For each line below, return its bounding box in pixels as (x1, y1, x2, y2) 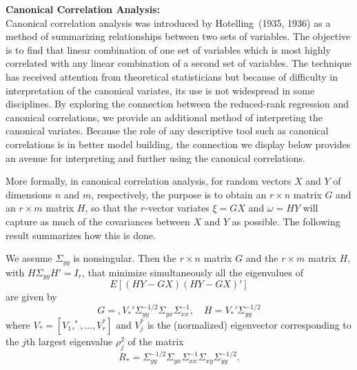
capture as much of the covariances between (6, 214, 190, 228)
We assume (6, 251, 52, 265)
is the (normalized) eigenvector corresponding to (147, 317, 351, 331)
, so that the (85, 201, 138, 215)
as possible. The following (232, 214, 340, 228)
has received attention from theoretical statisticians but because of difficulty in (6, 69, 338, 83)
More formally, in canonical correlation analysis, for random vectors (6, 174, 292, 188)
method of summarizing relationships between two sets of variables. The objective (6, 29, 351, 43)
